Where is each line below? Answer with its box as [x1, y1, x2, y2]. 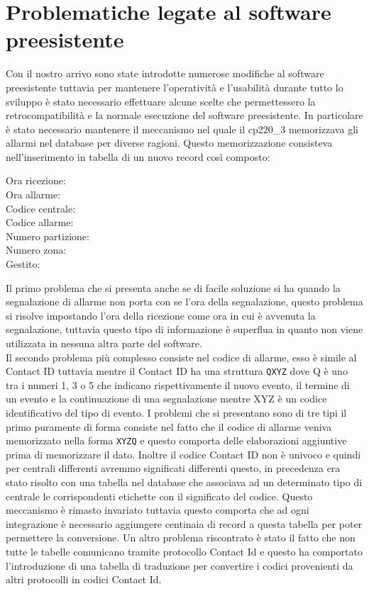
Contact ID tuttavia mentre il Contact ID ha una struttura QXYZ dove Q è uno [6, 364, 348, 378]
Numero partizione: [6, 228, 89, 243]
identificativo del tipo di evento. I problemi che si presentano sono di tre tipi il [6, 405, 347, 420]
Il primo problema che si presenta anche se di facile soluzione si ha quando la [6, 280, 341, 295]
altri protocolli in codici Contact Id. [6, 572, 162, 587]
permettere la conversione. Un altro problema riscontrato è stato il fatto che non [6, 530, 356, 545]
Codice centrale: [6, 201, 76, 215]
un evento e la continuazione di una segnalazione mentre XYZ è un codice [6, 391, 327, 406]
